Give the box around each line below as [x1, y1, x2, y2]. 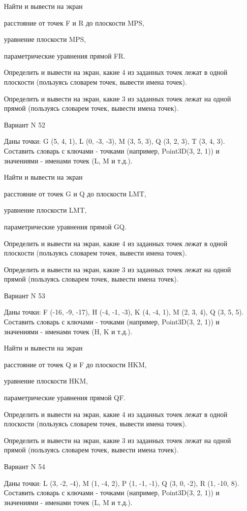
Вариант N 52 [4, 119, 45, 129]
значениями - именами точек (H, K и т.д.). [4, 326, 132, 336]
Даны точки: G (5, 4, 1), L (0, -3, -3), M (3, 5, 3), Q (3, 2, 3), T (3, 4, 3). [4, 136, 225, 146]
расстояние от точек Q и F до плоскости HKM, [4, 359, 147, 369]
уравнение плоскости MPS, [4, 34, 86, 44]
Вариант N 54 [4, 461, 45, 471]
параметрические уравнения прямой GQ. [4, 221, 127, 231]
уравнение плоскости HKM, [4, 376, 88, 386]
